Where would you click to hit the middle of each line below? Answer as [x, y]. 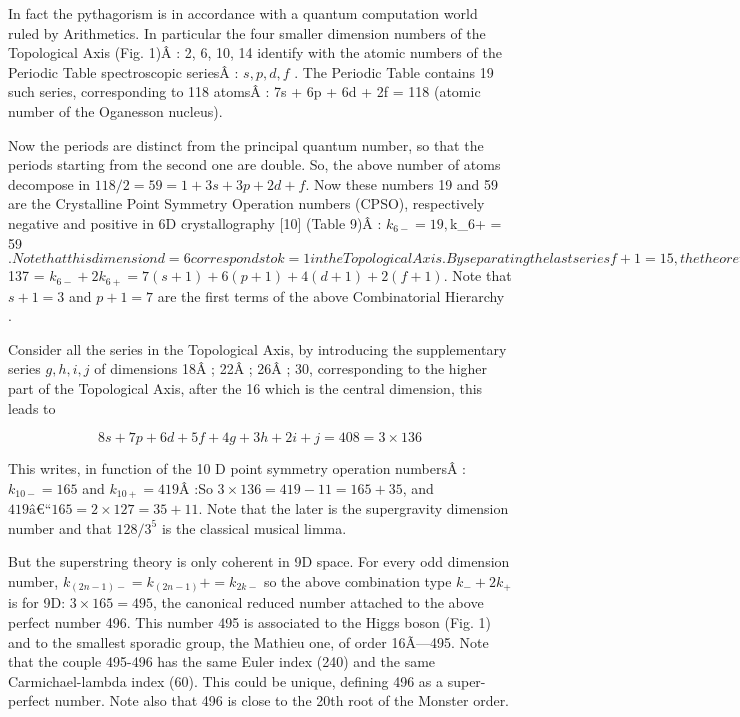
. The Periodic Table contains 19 [394, 71]
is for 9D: [37, 602]
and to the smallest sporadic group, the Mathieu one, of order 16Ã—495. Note [248, 641]
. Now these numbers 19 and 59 [402, 183]
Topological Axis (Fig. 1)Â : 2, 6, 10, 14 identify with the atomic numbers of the [255, 52]
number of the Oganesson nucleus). [115, 110]
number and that [60, 527]
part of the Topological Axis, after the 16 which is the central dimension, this [245, 387]
